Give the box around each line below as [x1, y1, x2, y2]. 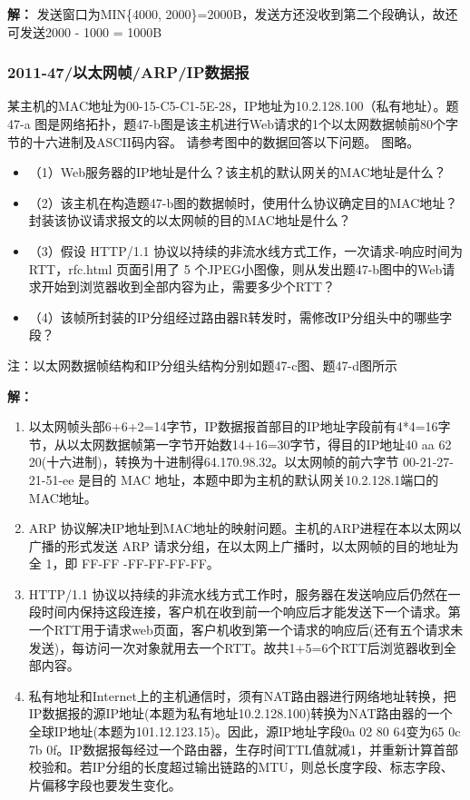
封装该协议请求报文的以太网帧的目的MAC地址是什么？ [28, 211, 351, 230]
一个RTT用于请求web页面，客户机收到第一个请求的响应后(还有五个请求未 [28, 620, 464, 639]
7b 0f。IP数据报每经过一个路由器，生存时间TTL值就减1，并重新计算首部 [28, 739, 459, 758]
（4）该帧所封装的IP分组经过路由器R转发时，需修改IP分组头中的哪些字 [28, 307, 453, 326]
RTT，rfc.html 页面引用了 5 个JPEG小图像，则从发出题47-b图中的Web [28, 259, 443, 278]
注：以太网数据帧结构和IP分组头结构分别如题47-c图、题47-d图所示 [7, 355, 397, 374]
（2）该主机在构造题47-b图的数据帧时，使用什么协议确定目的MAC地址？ [28, 193, 458, 212]
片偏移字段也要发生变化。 [28, 775, 181, 794]
